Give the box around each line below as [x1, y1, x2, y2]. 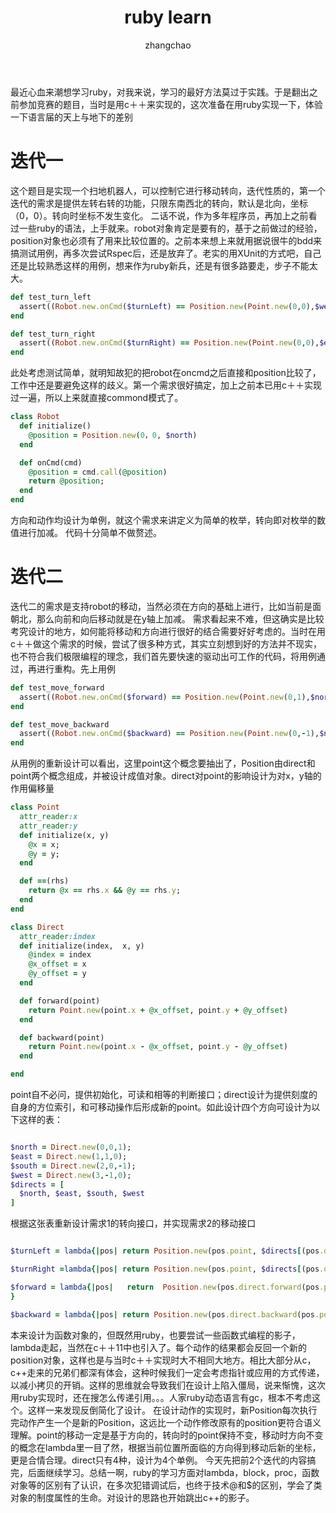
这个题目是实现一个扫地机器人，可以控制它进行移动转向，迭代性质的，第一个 [10, 184, 326, 196]
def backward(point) [19, 1032, 105, 1043]
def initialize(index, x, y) [19, 941, 145, 951]
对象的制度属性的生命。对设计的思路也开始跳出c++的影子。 [10, 1491, 255, 1503]
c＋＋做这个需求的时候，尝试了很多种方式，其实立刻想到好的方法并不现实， [10, 637, 322, 650]
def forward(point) [19, 996, 101, 1006]
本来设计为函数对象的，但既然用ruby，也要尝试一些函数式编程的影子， [10, 1329, 301, 1341]
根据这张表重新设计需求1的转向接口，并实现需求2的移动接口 [10, 1217, 257, 1230]
